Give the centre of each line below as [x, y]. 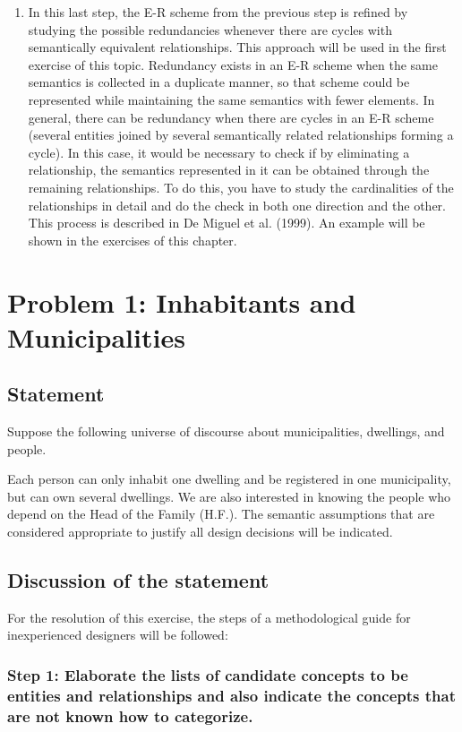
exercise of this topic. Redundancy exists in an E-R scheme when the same [233, 64]
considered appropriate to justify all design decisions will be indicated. [200, 532]
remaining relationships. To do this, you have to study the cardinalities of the [241, 187]
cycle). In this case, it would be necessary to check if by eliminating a [219, 152]
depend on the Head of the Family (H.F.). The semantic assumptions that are [221, 514]
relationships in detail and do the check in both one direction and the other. [237, 205]
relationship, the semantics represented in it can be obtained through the [229, 170]
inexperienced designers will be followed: [118, 635]
